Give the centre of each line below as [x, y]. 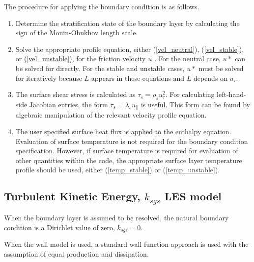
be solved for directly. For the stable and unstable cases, [100, 68]
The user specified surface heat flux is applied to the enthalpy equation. [123, 131]
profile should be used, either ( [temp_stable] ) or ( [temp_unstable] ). [118, 170]
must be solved [221, 68]
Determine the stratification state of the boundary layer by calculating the [127, 23]
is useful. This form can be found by [195, 104]
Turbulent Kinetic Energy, [72, 196]
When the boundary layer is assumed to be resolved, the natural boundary [116, 218]
